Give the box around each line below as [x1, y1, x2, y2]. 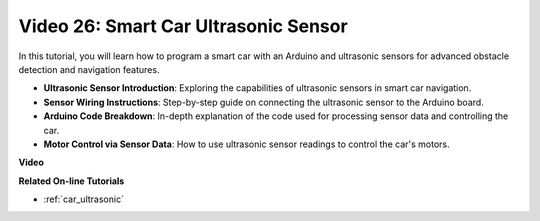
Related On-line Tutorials [18, 175, 125, 187]
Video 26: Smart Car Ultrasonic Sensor [18, 15, 349, 37]
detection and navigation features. [18, 63, 160, 75]
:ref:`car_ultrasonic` [43, 193, 125, 205]
